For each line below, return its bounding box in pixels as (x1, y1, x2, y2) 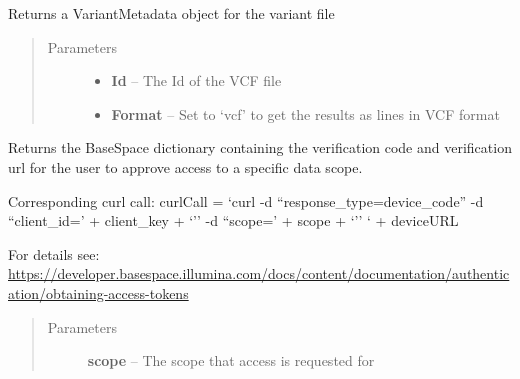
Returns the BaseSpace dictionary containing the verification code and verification (8, 137, 512, 158)
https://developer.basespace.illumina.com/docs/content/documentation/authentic (8, 263, 510, 284)
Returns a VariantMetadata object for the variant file (8, 3, 335, 23)
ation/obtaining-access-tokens (8, 282, 189, 303)
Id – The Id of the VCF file (111, 70, 282, 91)
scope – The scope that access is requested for (87, 350, 375, 371)
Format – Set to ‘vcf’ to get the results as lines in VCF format (111, 103, 500, 124)
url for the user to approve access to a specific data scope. (8, 156, 363, 177)
